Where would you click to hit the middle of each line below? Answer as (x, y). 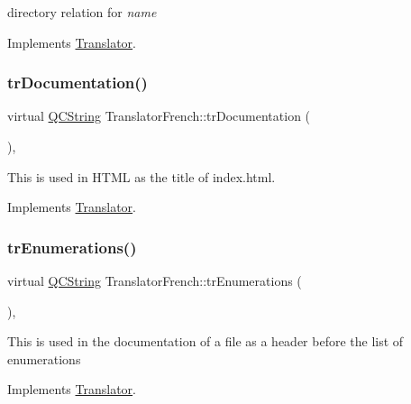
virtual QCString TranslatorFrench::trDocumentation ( (159, 116)
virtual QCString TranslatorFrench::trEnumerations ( (155, 280)
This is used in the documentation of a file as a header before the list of (205, 341)
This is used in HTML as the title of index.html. (142, 176)
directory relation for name (82, 12)
